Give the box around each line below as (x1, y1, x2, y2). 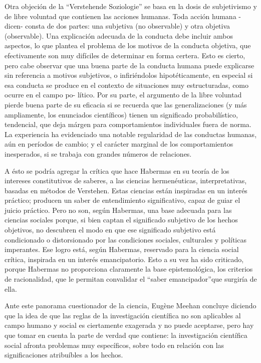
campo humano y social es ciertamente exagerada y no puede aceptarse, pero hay (5, 320, 254, 330)
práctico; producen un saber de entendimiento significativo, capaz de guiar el (5, 195, 240, 205)
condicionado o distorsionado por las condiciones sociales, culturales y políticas (5, 234, 246, 245)
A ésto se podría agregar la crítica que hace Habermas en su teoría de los (5, 165, 229, 176)
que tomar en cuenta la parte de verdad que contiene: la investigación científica (5, 330, 247, 340)
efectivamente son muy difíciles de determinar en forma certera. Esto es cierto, (5, 50, 245, 60)
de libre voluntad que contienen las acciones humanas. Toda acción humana (5, 11, 236, 21)
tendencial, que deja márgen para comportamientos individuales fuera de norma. (5, 119, 251, 130)
